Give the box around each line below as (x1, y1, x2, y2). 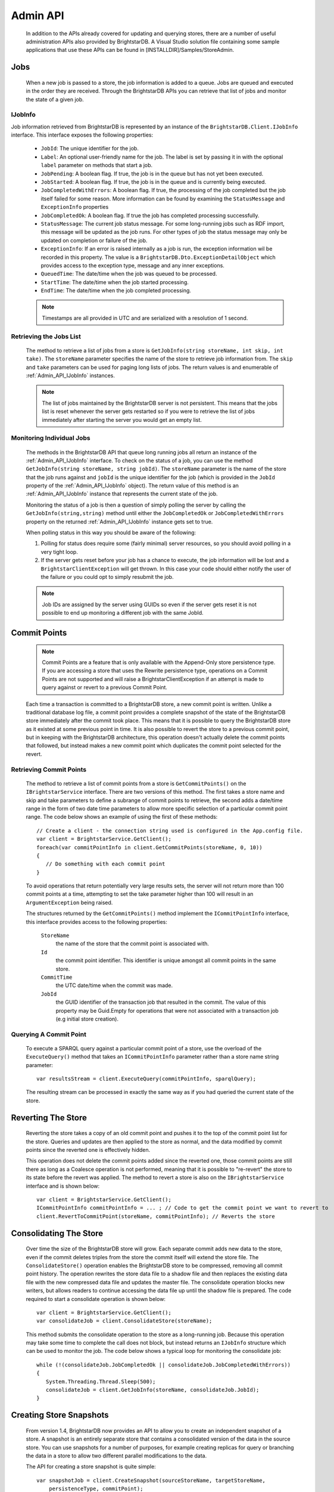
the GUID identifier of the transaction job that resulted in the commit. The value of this (55, 998, 266, 1006)
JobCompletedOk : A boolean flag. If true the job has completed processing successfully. (40, 212, 260, 219)
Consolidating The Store (11, 1228, 104, 1238)
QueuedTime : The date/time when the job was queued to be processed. (40, 270, 217, 278)
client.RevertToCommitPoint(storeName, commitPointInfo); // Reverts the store (36, 1213, 275, 1220)
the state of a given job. (26, 95, 85, 103)
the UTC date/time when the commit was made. (55, 982, 173, 989)
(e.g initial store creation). (55, 1015, 119, 1022)
